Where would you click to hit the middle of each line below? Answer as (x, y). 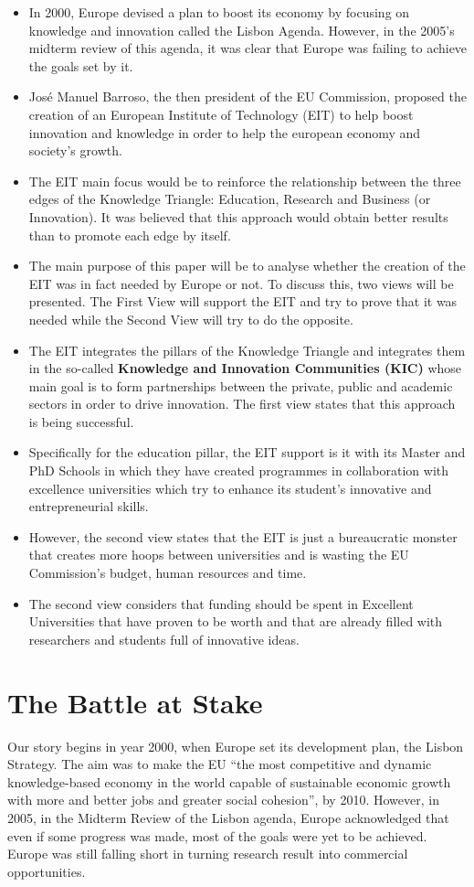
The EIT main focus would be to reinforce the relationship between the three (245, 181)
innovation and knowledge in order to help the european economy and (225, 132)
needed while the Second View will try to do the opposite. (191, 319)
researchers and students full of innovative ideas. (164, 639)
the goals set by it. (81, 65)
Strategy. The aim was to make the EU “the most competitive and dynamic (220, 764)
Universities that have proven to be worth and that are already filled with (236, 621)
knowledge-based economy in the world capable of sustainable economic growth (229, 781)
